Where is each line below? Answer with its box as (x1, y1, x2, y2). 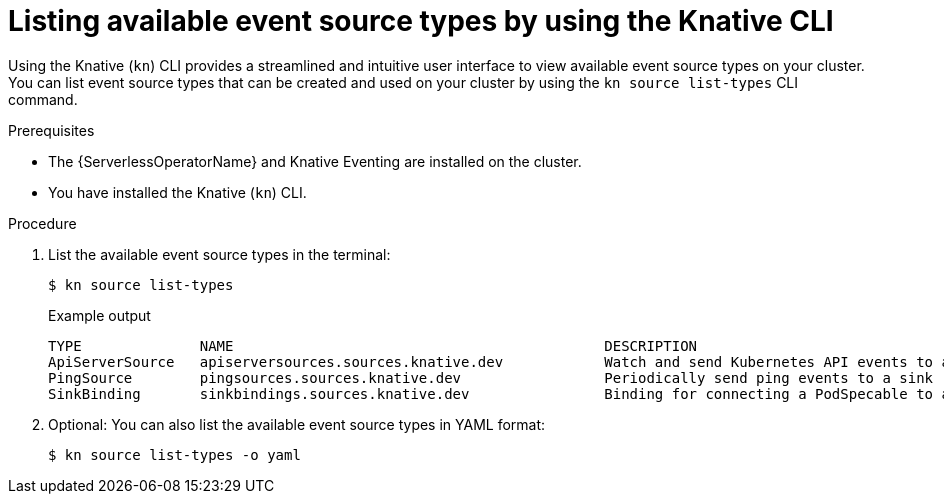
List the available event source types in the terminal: (48, 245, 391, 263)
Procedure (8, 214, 77, 232)
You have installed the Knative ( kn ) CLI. (48, 183, 307, 201)
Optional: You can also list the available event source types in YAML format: (48, 415, 546, 433)
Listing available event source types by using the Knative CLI (8, 4, 834, 38)
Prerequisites (8, 121, 95, 139)
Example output (48, 306, 151, 324)
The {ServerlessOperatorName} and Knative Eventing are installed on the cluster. (48, 152, 582, 170)
